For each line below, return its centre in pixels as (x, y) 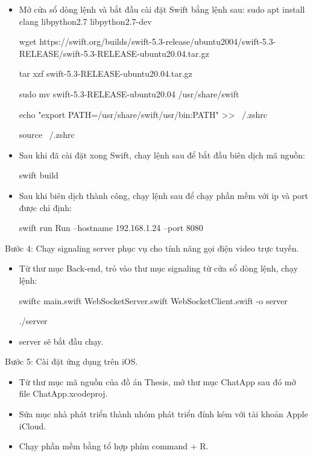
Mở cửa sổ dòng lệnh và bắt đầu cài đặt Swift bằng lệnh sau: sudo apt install (162, 9)
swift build (39, 175)
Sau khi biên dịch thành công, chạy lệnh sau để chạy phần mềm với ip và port (164, 195)
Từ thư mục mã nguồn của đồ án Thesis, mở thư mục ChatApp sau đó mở (157, 381)
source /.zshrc (47, 135)
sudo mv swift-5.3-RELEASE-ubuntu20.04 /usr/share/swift (129, 93)
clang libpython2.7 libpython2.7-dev (85, 21)
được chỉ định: (45, 207)
